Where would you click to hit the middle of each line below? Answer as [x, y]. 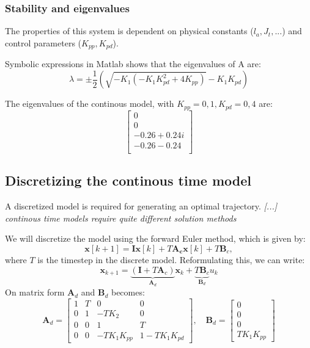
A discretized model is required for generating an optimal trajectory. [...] [141, 206]
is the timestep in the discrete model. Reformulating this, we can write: [171, 259]
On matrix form [35, 292]
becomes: [128, 292]
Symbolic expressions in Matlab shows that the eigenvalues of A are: [133, 64]
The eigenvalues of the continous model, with [90, 103]
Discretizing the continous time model [128, 180]
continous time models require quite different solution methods [121, 218]
